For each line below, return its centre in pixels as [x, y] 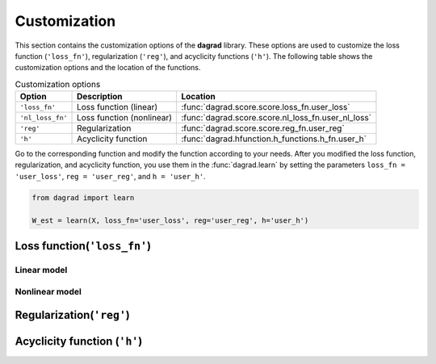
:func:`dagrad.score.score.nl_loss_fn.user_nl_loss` [276, 118]
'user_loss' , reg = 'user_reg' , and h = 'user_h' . [110, 176]
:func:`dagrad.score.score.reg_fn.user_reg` [263, 128]
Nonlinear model [48, 291]
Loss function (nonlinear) [125, 118]
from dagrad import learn [83, 197]
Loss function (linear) [117, 107]
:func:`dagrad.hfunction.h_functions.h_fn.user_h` [274, 139]
